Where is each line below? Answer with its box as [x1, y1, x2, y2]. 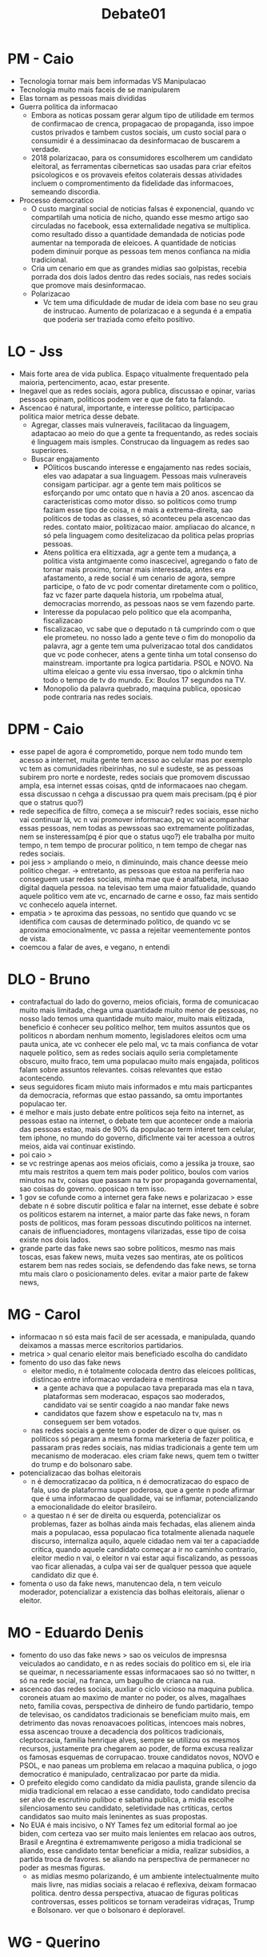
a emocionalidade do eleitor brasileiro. [30, 1502, 157, 1511]
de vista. [18, 933, 48, 943]
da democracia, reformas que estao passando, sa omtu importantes [18, 1090, 243, 1100]
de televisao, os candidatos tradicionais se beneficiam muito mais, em [18, 1710, 250, 1719]
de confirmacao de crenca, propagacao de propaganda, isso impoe [30, 118, 254, 128]
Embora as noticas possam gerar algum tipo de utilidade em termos [30, 110, 254, 120]
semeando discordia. [30, 186, 101, 196]
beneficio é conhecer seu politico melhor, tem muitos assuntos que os [18, 1022, 251, 1032]
